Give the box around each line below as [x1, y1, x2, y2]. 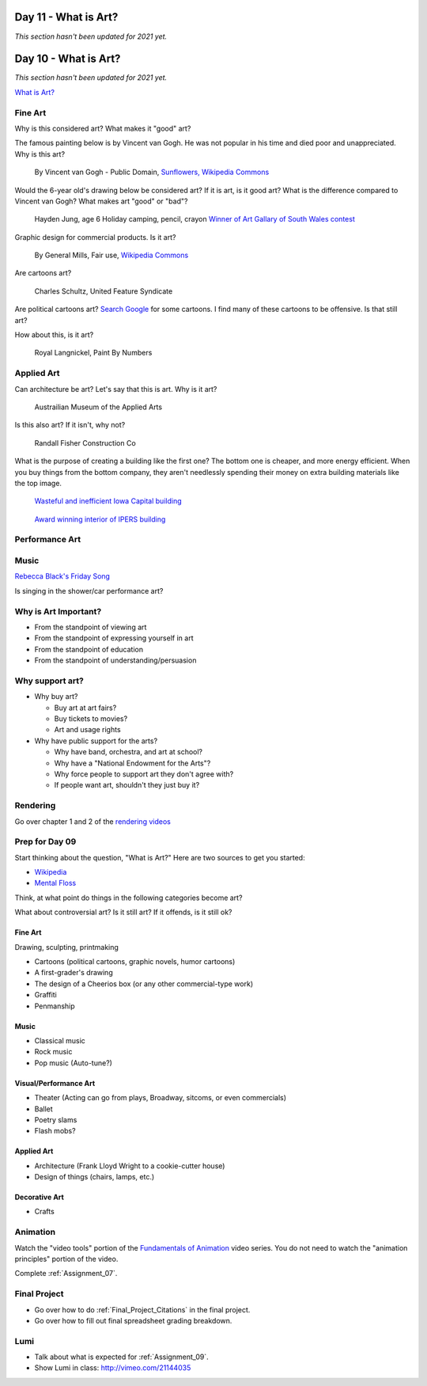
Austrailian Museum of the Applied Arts [34, 402, 162, 412]
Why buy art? [34, 692, 78, 701]
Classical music [34, 1035, 86, 1045]
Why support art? [14, 675, 85, 686]
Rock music [34, 1047, 73, 1057]
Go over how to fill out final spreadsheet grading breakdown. [34, 1316, 232, 1325]
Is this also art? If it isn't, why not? [14, 420, 126, 430]
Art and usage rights [54, 725, 122, 735]
